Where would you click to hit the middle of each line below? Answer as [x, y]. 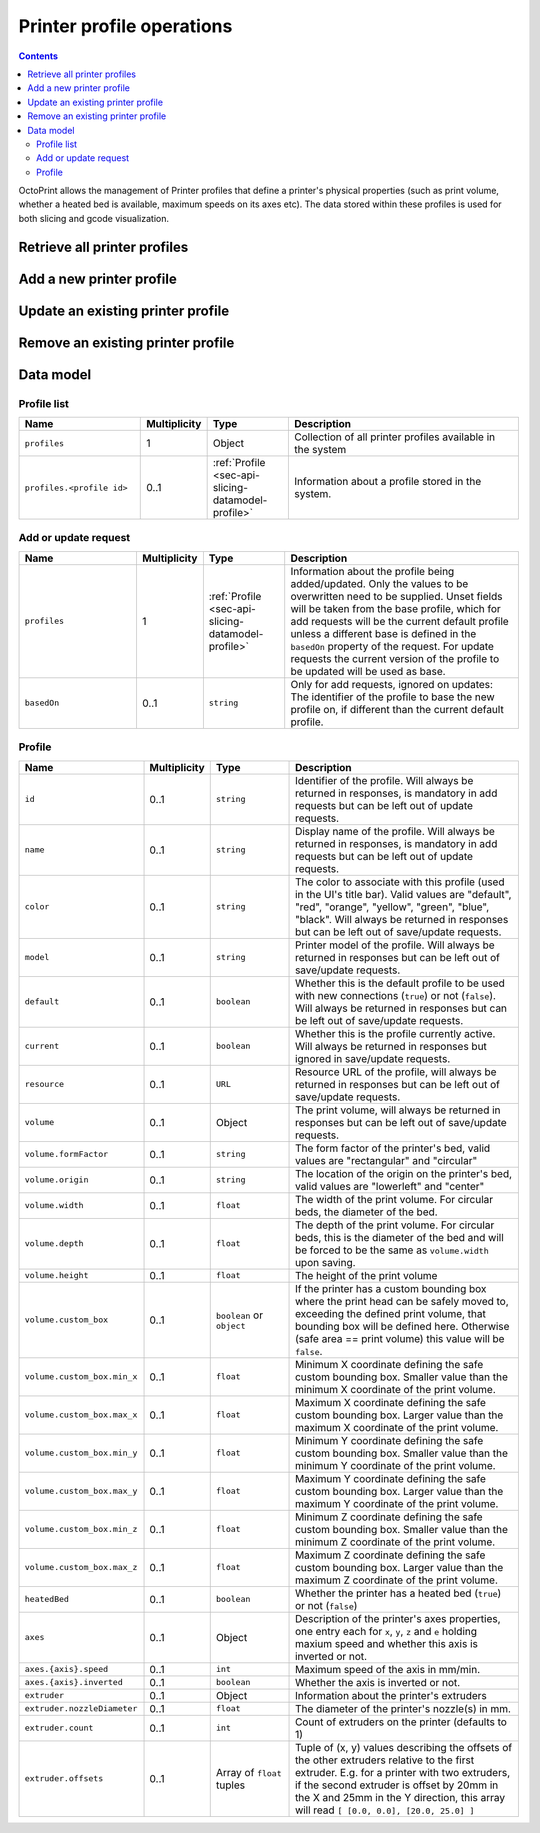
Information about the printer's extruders [391, 1695]
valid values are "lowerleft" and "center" [390, 1186]
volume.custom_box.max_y [81, 1491]
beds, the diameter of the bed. [367, 1212]
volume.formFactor [66, 1154]
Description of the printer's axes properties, [398, 1618]
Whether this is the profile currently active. [395, 1033]
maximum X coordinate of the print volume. [397, 1427]
